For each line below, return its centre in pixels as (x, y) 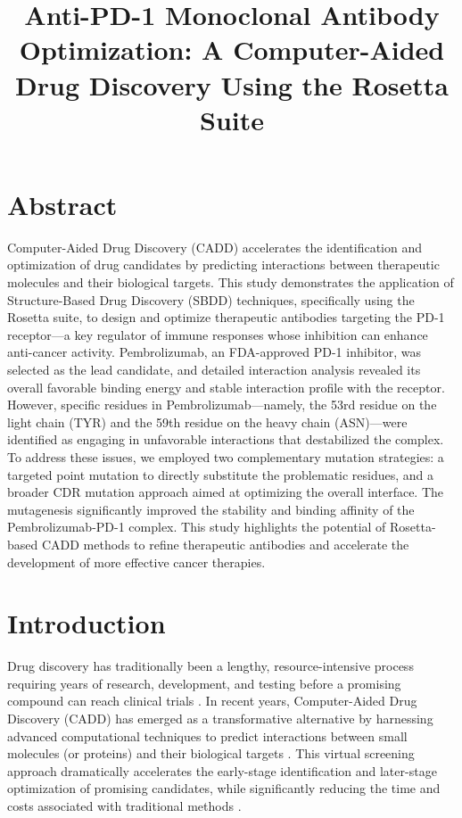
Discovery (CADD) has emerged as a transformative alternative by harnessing (220, 719)
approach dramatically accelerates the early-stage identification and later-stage (222, 770)
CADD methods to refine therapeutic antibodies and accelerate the (225, 544)
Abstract (62, 204)
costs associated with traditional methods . (124, 806)
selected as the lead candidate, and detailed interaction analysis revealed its (214, 370)
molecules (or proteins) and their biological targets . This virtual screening (211, 753)
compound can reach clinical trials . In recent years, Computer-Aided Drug (212, 701)
